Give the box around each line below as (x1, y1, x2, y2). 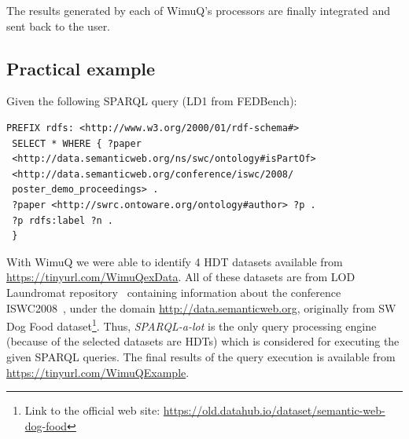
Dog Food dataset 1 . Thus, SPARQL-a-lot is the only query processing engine (6, 316, 377, 334)
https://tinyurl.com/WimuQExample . (6, 364, 190, 380)
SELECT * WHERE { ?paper (12, 137, 142, 149)
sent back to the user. (6, 17, 111, 34)
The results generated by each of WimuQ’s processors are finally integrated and (6, 2, 390, 18)
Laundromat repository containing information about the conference (6, 284, 341, 300)
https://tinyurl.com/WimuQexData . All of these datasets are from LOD (6, 269, 356, 285)
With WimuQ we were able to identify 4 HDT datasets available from (6, 253, 343, 269)
